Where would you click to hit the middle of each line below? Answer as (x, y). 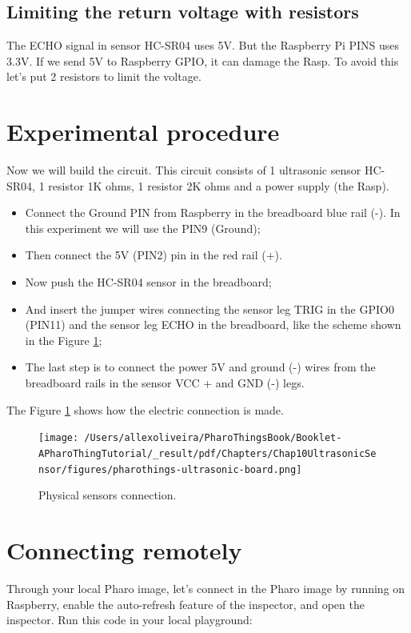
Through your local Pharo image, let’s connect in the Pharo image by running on (206, 588)
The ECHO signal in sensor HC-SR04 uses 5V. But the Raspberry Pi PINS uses (203, 45)
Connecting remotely (124, 549)
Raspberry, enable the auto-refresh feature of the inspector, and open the (186, 604)
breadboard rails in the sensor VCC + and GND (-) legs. (165, 383)
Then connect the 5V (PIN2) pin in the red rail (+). (154, 255)
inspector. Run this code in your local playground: (130, 620)
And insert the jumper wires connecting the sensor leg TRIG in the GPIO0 (209, 308)
